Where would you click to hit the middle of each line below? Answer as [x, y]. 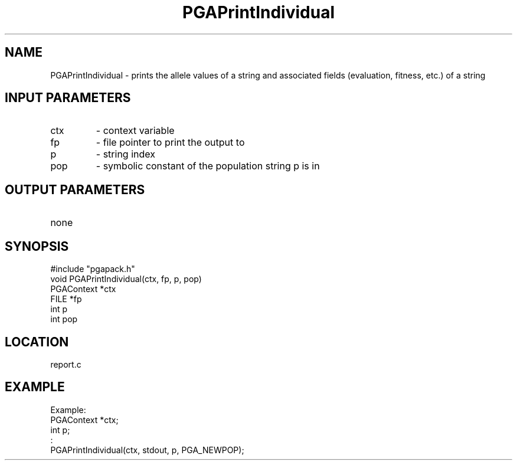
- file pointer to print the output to [170, 143]
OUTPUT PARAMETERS [75, 189]
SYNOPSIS [37, 246]
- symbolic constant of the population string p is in [208, 166]
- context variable [135, 131]
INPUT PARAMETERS [68, 98]
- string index [125, 154]
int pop [64, 319]
